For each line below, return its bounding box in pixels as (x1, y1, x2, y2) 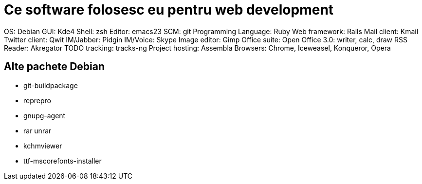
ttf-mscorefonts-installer (23, 156, 102, 165)
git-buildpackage (23, 81, 78, 90)
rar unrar (23, 126, 52, 135)
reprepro (23, 96, 51, 105)
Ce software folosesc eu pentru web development (4, 1, 334, 18)
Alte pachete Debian (4, 60, 105, 73)
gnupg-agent (23, 111, 66, 120)
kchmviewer (23, 141, 62, 150)
